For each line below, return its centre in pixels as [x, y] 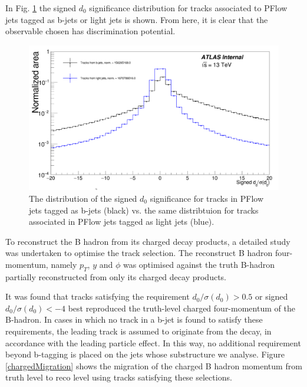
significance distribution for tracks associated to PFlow [188, 8]
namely [64, 264]
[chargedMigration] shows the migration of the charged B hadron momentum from [154, 365]
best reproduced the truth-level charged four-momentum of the [181, 308]
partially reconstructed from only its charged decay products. [116, 276]
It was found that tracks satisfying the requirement [98, 296]
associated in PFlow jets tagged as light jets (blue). [122, 222]
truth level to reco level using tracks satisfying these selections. [119, 377]
